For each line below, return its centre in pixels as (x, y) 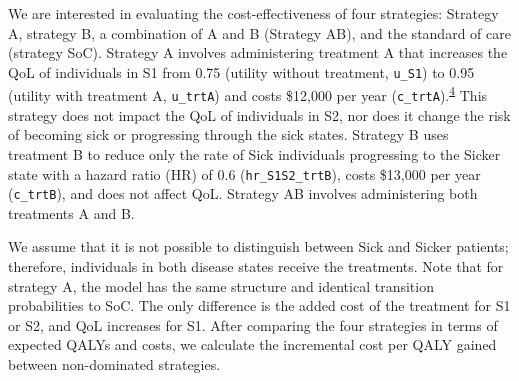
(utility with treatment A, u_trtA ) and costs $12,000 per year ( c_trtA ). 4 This (248, 94)
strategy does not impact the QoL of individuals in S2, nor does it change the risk (259, 114)
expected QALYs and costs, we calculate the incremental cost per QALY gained (252, 344)
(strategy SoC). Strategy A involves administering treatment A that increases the (258, 52)
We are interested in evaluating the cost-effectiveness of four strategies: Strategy (253, 13)
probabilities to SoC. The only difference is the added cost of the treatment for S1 (259, 305)
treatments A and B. (71, 212)
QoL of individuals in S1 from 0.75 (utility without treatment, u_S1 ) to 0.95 (241, 71)
